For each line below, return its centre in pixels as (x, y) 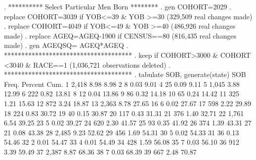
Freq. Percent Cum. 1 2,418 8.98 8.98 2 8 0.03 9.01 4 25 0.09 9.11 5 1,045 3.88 (122, 84)
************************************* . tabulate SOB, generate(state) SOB (125, 74)
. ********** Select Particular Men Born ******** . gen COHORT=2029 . (118, 6)
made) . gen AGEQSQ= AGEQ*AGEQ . (66, 45)
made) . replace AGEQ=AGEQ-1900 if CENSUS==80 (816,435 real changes (120, 35)
